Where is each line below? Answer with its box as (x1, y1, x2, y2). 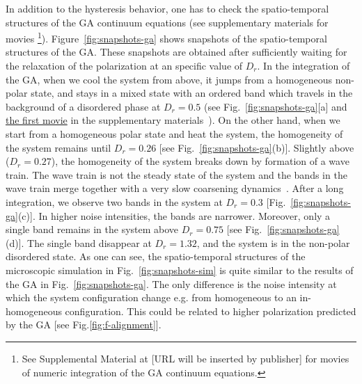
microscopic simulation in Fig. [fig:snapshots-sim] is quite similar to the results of (6, 262, 354, 277)
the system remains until (6, 140, 111, 154)
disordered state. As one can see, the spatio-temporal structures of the (6, 249, 306, 264)
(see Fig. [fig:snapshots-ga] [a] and (204, 99, 347, 113)
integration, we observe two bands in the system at (6, 194, 223, 209)
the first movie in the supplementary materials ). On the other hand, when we (6, 113, 340, 127)
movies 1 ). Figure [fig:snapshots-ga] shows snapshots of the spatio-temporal (6, 29, 327, 45)
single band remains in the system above (6, 222, 179, 237)
